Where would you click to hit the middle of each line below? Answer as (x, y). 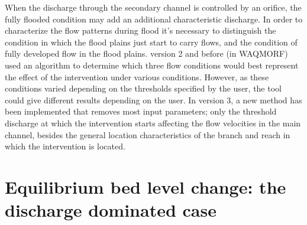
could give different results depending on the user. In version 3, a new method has (153, 100)
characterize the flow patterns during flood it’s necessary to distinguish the (140, 30)
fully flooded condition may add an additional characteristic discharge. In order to (154, 19)
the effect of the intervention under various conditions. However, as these (137, 76)
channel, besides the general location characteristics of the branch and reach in (148, 134)
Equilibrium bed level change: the (146, 186)
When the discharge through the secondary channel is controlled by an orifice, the (153, 7)
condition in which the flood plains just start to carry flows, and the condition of (151, 42)
